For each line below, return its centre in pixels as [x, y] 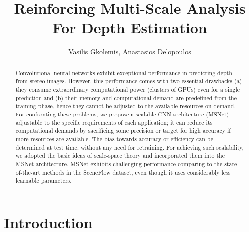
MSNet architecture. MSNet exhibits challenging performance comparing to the [119, 164]
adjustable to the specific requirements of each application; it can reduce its [114, 122]
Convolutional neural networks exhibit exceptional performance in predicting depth [124, 72]
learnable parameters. [44, 180]
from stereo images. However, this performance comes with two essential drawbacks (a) [129, 81]
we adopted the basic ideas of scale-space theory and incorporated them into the [120, 156]
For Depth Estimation [130, 28]
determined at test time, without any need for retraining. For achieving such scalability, [129, 147]
